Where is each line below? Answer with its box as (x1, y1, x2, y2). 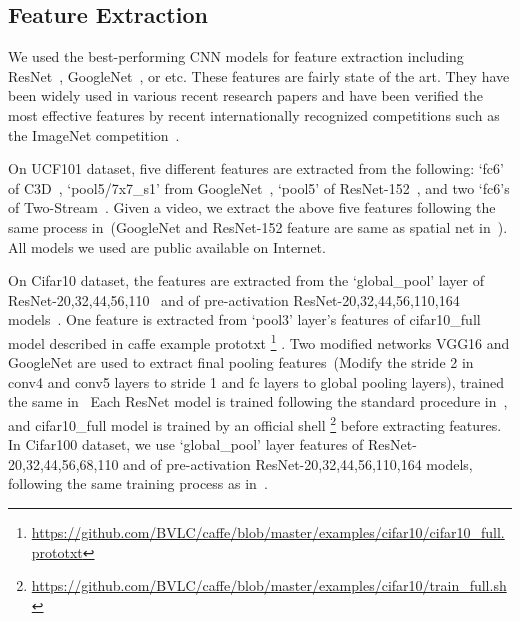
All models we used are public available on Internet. (8, 236, 326, 257)
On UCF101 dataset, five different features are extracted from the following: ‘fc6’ (8, 158, 504, 179)
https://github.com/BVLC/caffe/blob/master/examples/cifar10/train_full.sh (31, 575, 507, 596)
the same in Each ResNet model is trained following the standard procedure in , (8, 391, 508, 412)
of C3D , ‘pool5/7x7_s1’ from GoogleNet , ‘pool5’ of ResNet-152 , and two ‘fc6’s (8, 177, 510, 198)
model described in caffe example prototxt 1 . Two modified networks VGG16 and (8, 329, 510, 353)
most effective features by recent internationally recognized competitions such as (8, 104, 500, 125)
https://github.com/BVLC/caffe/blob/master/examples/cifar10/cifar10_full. (31, 521, 505, 542)
